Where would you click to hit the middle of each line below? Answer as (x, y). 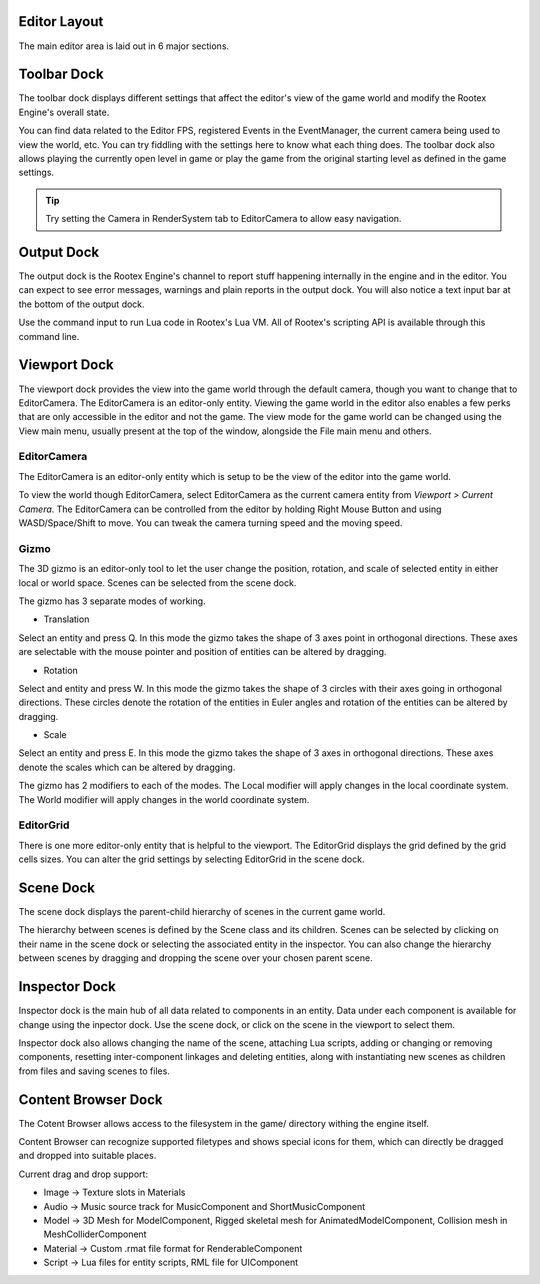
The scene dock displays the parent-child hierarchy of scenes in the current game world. (202, 912)
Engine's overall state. (64, 112)
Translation (66, 619)
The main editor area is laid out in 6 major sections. (124, 46)
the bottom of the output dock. (81, 304)
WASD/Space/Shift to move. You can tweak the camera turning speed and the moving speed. (210, 523)
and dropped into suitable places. (87, 1156)
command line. (49, 336)
